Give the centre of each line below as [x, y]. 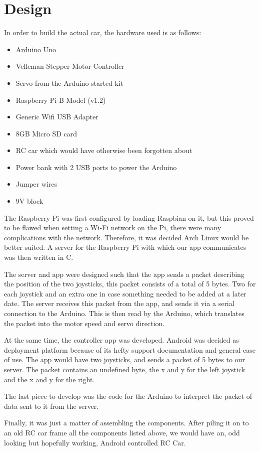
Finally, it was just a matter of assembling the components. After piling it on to [126, 423]
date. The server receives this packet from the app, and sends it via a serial [119, 303]
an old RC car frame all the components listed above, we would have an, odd [122, 432]
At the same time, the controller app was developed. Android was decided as [121, 340]
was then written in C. [39, 257]
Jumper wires [36, 184]
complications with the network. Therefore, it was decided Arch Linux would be [126, 237]
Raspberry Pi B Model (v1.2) [61, 100]
